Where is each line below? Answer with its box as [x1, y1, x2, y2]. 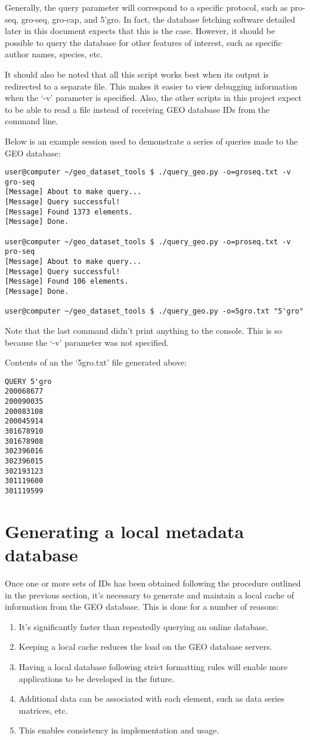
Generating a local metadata [5, 518, 244, 543]
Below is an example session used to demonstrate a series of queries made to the [5, 134, 298, 147]
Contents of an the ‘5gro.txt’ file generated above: [5, 356, 187, 369]
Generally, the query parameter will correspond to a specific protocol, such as [5, 1, 288, 13]
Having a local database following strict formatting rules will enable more [18, 660, 288, 673]
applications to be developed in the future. [18, 672, 175, 684]
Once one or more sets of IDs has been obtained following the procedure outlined [5, 576, 301, 589]
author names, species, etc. [5, 48, 103, 60]
